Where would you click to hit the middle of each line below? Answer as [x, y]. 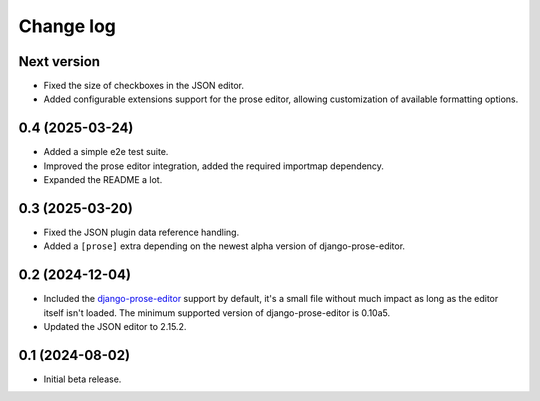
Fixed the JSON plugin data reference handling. [141, 232]
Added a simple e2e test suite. [106, 152]
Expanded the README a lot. [103, 180]
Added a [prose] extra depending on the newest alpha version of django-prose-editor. [224, 246]
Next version [59, 61]
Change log [67, 26]
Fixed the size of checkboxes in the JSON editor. [144, 86]
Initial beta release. [82, 379]
